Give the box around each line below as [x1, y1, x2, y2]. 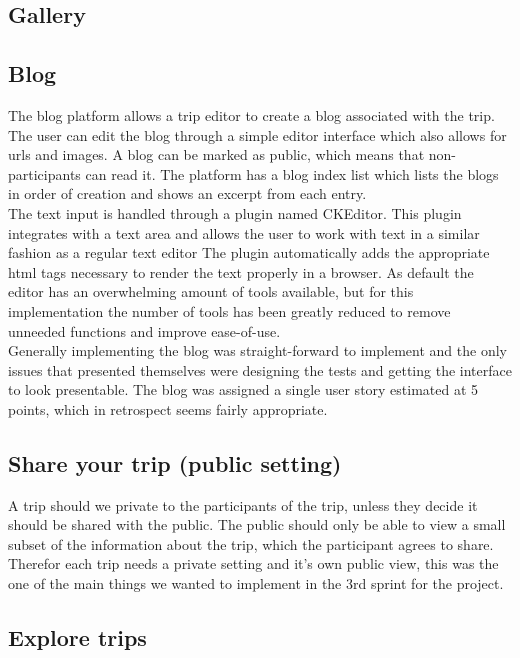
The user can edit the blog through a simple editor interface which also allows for [8, 124, 507, 145]
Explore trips [8, 622, 147, 653]
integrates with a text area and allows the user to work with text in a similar [8, 222, 480, 243]
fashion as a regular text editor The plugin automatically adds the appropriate [8, 242, 490, 263]
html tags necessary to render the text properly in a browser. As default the [8, 261, 474, 282]
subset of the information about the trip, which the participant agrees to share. [8, 533, 494, 554]
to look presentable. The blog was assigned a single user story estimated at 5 [8, 379, 479, 400]
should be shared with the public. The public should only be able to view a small [8, 514, 506, 535]
